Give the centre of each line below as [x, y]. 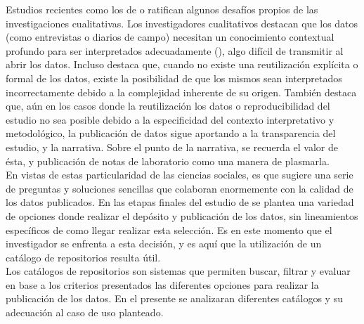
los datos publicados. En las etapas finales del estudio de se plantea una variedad [180, 202]
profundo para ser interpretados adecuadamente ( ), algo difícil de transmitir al [175, 50]
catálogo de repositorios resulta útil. [83, 257]
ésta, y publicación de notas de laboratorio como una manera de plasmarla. [168, 161]
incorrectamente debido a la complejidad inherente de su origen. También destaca [181, 92]
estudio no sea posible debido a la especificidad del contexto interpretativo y [170, 119]
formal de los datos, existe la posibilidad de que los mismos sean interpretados [174, 78]
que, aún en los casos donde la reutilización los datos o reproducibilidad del [168, 106]
